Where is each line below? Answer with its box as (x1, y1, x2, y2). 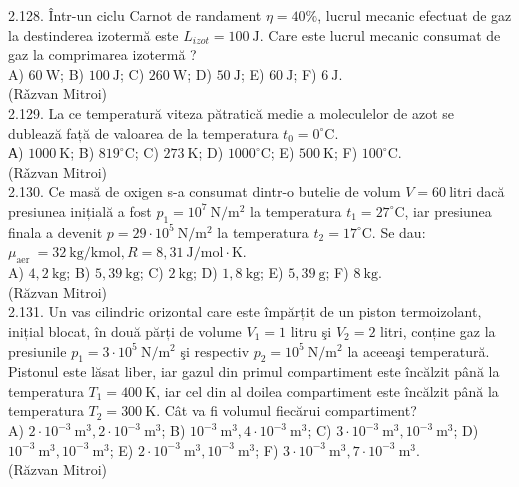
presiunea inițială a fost (8, 200, 152, 221)
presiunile (8, 340, 67, 361)
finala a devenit (8, 221, 103, 242)
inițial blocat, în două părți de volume (8, 320, 242, 341)
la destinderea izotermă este (8, 24, 179, 45)
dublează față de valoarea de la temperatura (8, 122, 279, 143)
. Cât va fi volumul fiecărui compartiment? (156, 400, 417, 421)
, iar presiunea (404, 200, 492, 221)
